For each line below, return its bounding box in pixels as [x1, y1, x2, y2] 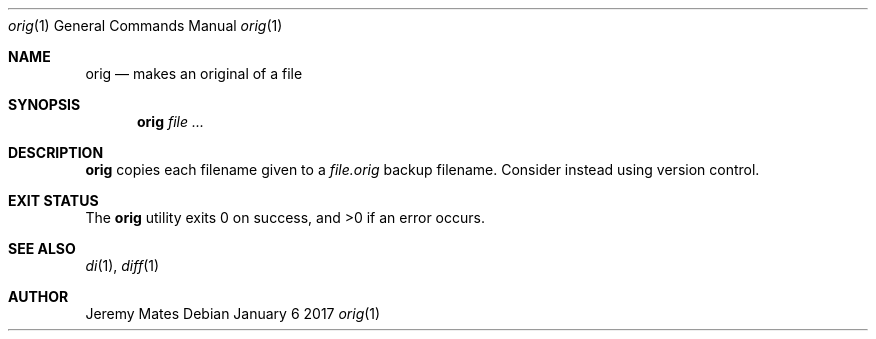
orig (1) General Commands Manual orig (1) [8, 17, 283, 34]
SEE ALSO [8, 240, 76, 257]
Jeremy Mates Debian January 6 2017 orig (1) [85, 305, 381, 322]
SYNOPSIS [8, 96, 81, 113]
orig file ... [137, 113, 205, 130]
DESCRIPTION [8, 144, 104, 161]
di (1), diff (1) [85, 257, 160, 274]
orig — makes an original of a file [85, 65, 303, 82]
